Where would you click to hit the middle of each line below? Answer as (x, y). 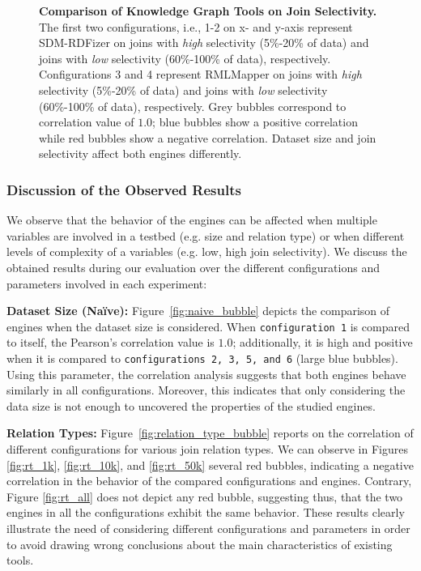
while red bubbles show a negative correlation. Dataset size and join (208, 137)
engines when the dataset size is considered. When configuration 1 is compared (208, 326)
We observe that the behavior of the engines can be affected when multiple (192, 220)
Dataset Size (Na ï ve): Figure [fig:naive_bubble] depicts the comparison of (198, 311)
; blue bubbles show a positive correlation (255, 122)
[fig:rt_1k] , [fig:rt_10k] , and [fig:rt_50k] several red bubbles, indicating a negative (210, 464)
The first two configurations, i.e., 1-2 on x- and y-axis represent (196, 26)
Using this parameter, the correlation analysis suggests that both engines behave (206, 374)
